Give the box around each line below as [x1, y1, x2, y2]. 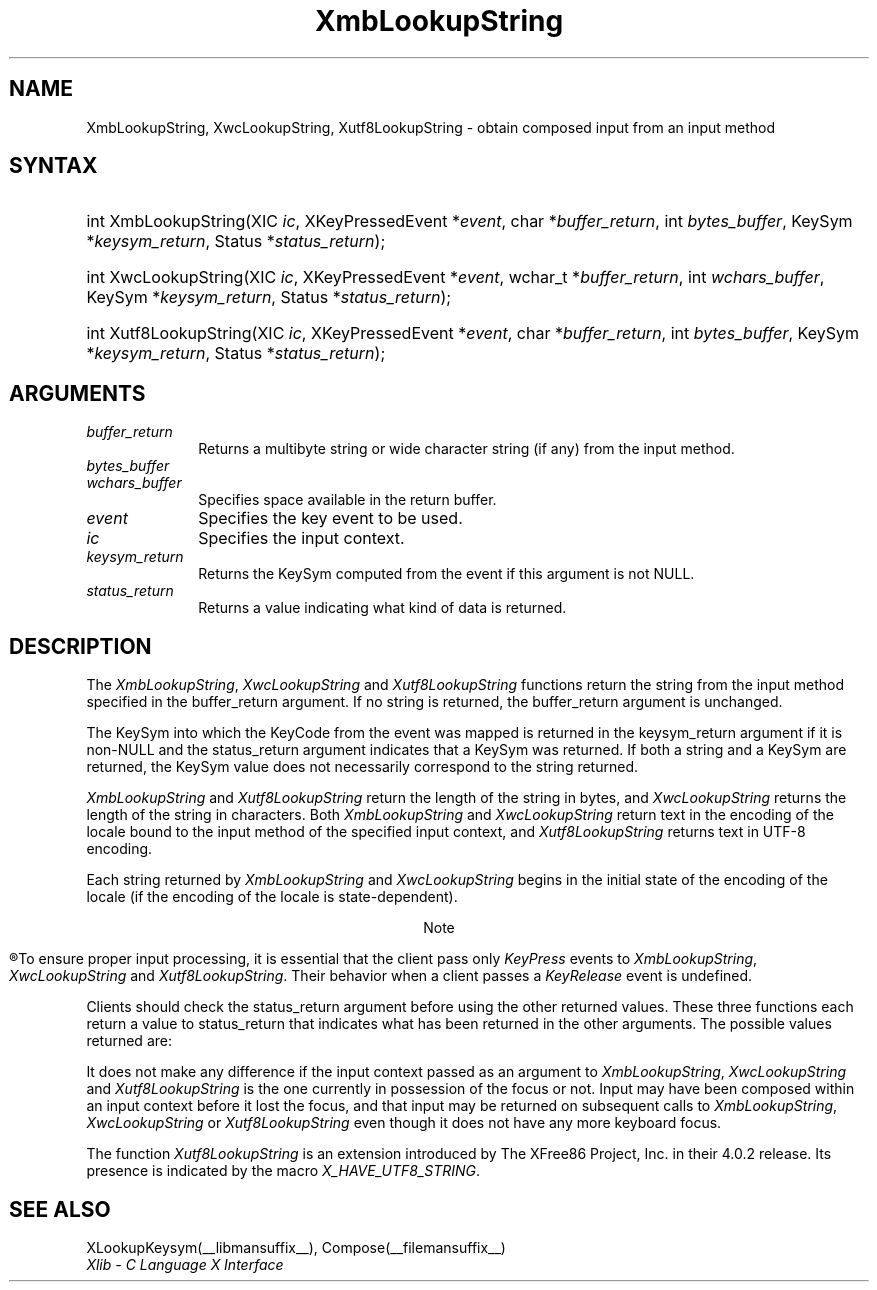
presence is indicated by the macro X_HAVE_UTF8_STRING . [86, 1162, 481, 1180]
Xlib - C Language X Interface [86, 1255, 284, 1273]
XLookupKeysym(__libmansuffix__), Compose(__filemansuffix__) [86, 1238, 506, 1256]
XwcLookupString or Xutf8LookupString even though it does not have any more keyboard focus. [86, 1114, 722, 1132]
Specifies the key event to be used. [198, 508, 463, 529]
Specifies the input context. [198, 528, 405, 549]
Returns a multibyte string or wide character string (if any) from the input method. [198, 440, 735, 458]
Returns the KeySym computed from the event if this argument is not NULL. [198, 565, 695, 583]
